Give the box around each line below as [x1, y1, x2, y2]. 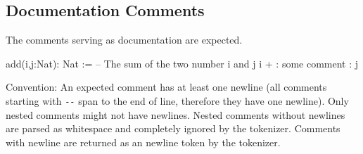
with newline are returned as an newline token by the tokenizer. [6, 134, 281, 149]
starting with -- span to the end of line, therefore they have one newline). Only [6, 93, 349, 108]
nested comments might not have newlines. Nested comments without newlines [6, 107, 345, 122]
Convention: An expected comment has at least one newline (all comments [6, 79, 327, 94]
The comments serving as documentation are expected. [6, 32, 243, 47]
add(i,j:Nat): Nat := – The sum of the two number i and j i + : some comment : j [6, 56, 359, 70]
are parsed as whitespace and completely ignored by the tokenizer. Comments [6, 121, 340, 136]
